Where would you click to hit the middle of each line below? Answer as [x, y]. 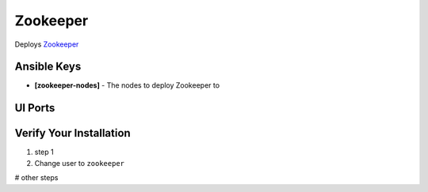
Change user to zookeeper [79, 163]
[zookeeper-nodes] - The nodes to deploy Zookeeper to [127, 85]
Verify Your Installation [73, 133]
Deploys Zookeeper [47, 44]
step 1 [44, 152]
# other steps [36, 178]
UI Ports [35, 108]
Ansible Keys [48, 67]
